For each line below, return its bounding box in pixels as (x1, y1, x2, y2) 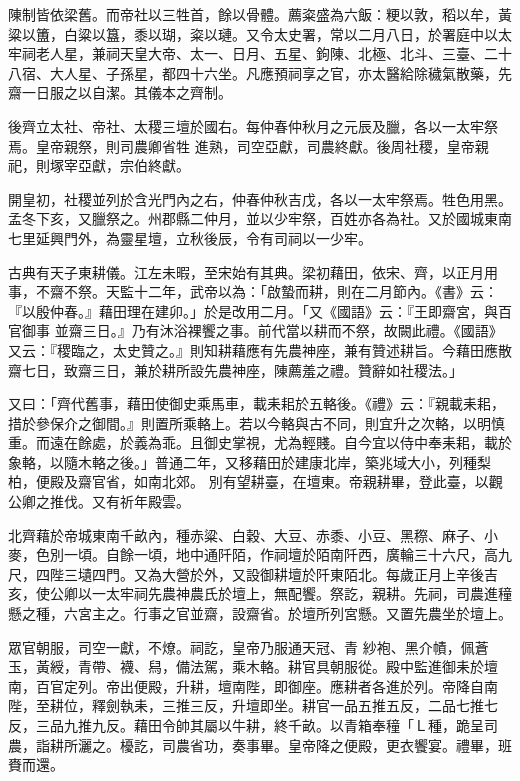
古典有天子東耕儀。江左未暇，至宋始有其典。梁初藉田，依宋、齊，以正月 (8, 261, 484, 282)
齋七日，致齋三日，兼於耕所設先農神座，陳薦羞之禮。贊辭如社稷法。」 (8, 359, 463, 380)
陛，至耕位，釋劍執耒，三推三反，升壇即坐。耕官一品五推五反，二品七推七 (8, 695, 498, 716)
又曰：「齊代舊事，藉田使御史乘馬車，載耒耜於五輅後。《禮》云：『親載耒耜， (8, 393, 505, 414)
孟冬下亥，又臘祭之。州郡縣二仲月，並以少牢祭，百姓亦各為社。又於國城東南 (8, 208, 512, 229)
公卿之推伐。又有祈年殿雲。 (8, 491, 190, 512)
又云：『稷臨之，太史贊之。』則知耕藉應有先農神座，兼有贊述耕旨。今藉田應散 (8, 339, 512, 360)
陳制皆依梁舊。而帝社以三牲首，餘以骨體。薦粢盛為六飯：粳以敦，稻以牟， (8, 4, 498, 24)
